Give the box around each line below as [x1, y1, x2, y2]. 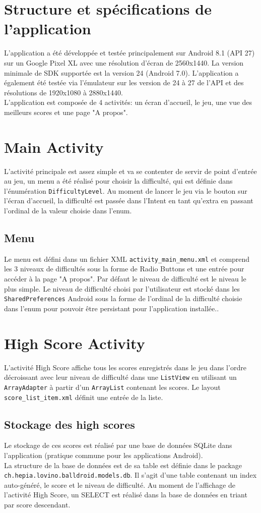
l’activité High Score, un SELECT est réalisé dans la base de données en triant [4, 489, 247, 500]
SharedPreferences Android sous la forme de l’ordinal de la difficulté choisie [4, 293, 242, 304]
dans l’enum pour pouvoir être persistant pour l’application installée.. [4, 303, 219, 313]
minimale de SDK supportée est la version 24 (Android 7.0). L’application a [4, 67, 239, 78]
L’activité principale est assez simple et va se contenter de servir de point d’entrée [4, 165, 257, 176]
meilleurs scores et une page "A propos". [4, 106, 128, 117]
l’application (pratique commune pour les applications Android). [4, 450, 203, 460]
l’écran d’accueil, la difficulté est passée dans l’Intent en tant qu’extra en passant [4, 195, 253, 206]
